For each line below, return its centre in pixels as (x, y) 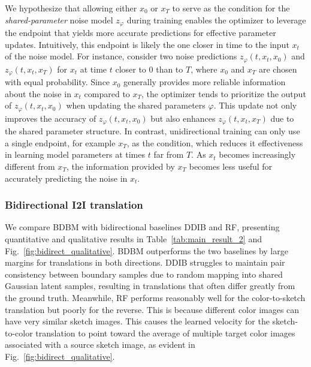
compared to (107, 93)
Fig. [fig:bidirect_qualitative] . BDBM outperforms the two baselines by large (147, 250)
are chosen (278, 69)
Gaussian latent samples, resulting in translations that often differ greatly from (150, 286)
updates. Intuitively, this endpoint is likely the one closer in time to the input (147, 44)
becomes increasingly (257, 154)
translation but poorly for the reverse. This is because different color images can (152, 309)
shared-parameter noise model (59, 19)
